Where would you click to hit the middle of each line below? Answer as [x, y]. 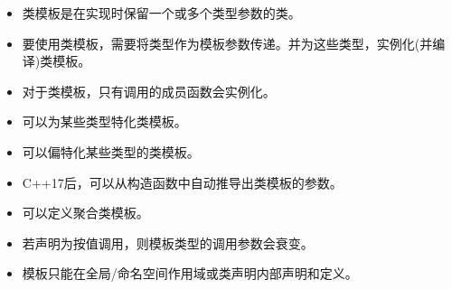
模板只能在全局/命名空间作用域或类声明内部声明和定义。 [190, 273]
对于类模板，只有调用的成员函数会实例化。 [149, 91]
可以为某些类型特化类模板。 [104, 121]
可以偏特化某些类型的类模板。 [111, 151]
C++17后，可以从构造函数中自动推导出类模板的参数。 [182, 182]
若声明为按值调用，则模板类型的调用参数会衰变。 [168, 242]
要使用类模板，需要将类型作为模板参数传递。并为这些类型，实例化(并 [227, 43]
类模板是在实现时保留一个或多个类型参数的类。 [161, 13]
